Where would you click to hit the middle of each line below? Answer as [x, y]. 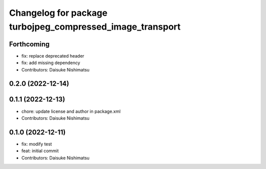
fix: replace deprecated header [53, 56]
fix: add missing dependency [51, 63]
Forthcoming [29, 44]
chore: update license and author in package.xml [71, 111]
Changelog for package [58, 13]
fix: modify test [37, 144]
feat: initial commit [40, 151]
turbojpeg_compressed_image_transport [95, 27]
